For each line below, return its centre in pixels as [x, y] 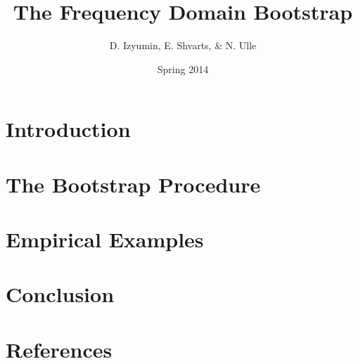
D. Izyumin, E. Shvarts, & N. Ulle [183, 45]
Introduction [68, 129]
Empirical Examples [105, 239]
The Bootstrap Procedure [133, 184]
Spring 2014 [183, 69]
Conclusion [60, 294]
